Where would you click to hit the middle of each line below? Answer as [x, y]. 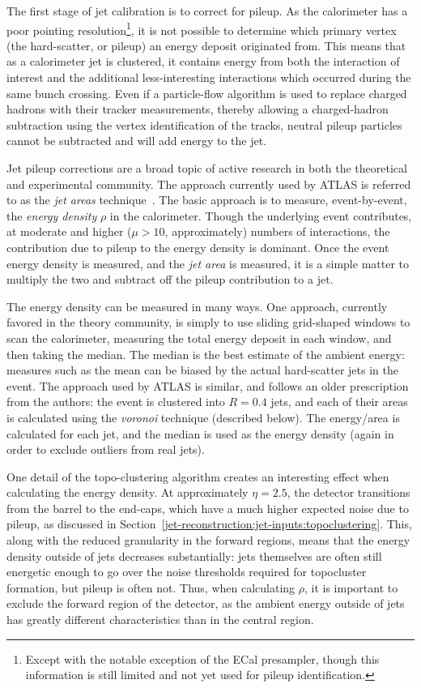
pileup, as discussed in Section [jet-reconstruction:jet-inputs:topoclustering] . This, [209, 524]
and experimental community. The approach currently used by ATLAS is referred [209, 184]
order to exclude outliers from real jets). [106, 449]
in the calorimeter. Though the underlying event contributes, [261, 215]
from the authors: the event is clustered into [116, 402]
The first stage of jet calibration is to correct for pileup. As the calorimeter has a [207, 11]
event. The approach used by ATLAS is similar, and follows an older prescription [208, 385]
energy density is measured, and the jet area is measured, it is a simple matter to [208, 263]
